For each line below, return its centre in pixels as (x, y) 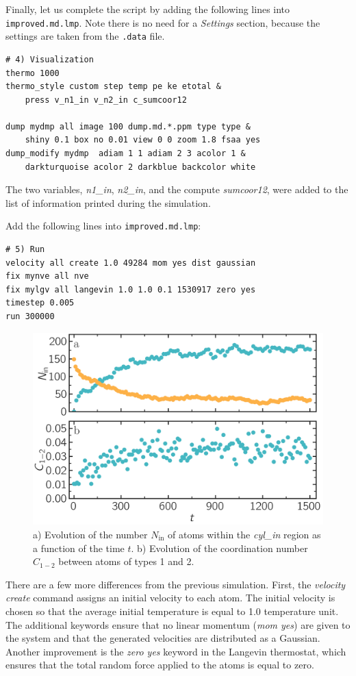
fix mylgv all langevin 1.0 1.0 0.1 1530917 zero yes (131, 289)
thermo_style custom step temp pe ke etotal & (113, 87)
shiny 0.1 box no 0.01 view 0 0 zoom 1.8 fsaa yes (143, 140)
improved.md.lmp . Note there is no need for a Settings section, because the (163, 22)
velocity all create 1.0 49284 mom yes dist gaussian (131, 263)
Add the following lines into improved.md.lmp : (103, 226)
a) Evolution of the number (90, 534)
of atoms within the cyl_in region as (244, 534)
